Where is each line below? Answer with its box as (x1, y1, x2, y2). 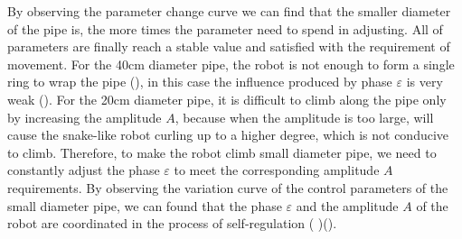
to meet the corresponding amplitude (174, 161, 380, 179)
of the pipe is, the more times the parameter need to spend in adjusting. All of (7, 19, 443, 38)
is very (406, 72, 443, 91)
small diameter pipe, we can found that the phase (7, 196, 282, 215)
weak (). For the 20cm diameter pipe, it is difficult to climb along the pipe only (7, 89, 447, 108)
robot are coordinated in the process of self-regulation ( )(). (7, 214, 337, 233)
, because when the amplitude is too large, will (174, 107, 434, 126)
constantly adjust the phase (7, 161, 160, 179)
